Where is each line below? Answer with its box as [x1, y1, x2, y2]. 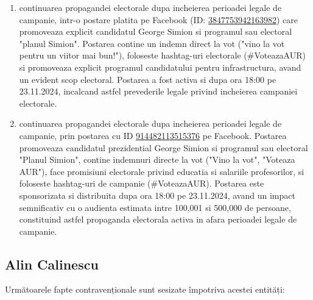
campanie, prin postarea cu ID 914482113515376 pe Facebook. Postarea [19, 129, 287, 141]
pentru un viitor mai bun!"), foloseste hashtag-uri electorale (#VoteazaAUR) [19, 49, 306, 62]
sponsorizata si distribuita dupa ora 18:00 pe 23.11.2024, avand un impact [19, 188, 295, 201]
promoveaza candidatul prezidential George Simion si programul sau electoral [19, 141, 308, 154]
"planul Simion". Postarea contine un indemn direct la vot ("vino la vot [19, 37, 285, 49]
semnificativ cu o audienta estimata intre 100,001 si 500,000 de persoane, [19, 201, 291, 213]
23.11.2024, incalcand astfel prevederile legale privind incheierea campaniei [19, 85, 298, 98]
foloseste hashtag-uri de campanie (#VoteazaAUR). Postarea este [19, 177, 264, 190]
